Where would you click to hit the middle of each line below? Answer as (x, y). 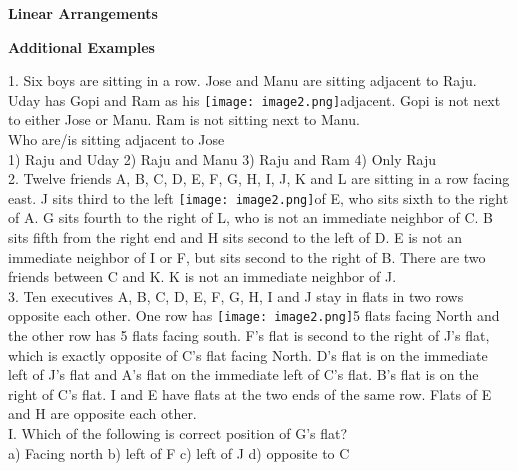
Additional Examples (81, 46)
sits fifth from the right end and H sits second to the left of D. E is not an (235, 237)
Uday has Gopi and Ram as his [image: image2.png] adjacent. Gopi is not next (254, 99)
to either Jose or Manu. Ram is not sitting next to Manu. (184, 119)
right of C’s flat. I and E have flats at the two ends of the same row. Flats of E (250, 393)
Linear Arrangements (83, 13)
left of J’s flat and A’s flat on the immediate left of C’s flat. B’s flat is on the (243, 374)
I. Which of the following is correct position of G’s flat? (178, 433)
